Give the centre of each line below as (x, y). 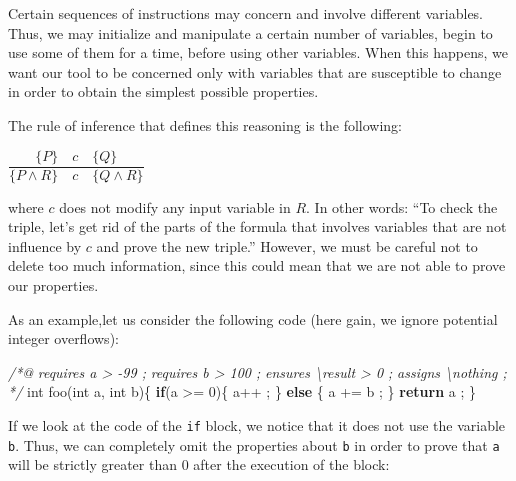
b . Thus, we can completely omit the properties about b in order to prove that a (254, 444)
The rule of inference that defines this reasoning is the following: (205, 124)
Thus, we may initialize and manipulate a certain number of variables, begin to (250, 32)
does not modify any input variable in (175, 206)
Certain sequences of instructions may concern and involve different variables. (246, 13)
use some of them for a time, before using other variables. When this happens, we (258, 52)
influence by (45, 245)
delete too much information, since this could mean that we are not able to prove (257, 265)
